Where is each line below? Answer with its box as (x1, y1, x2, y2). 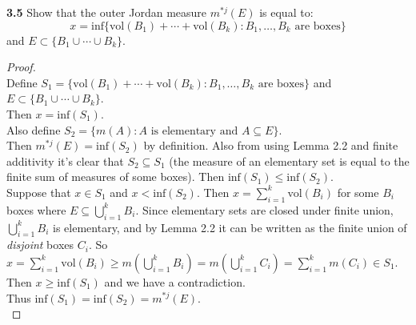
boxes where (6, 201, 66, 218)
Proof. (6, 58, 36, 75)
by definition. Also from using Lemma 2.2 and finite (143, 137, 398, 154)
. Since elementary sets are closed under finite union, (135, 201, 394, 218)
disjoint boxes (6, 236, 74, 253)
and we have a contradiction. (104, 273, 246, 290)
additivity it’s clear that (6, 152, 124, 169)
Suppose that (6, 183, 71, 200)
